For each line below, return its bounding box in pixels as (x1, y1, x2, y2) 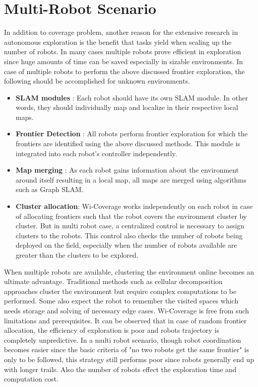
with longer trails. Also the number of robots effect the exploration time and (4, 364, 237, 374)
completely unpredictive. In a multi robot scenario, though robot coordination (4, 334, 241, 345)
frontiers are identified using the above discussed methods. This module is (15, 138, 241, 149)
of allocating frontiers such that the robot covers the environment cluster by (15, 210, 247, 221)
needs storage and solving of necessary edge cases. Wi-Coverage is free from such (4, 305, 249, 315)
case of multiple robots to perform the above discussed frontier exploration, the (4, 66, 245, 76)
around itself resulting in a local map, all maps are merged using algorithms (15, 174, 247, 185)
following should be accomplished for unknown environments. (4, 76, 190, 86)
